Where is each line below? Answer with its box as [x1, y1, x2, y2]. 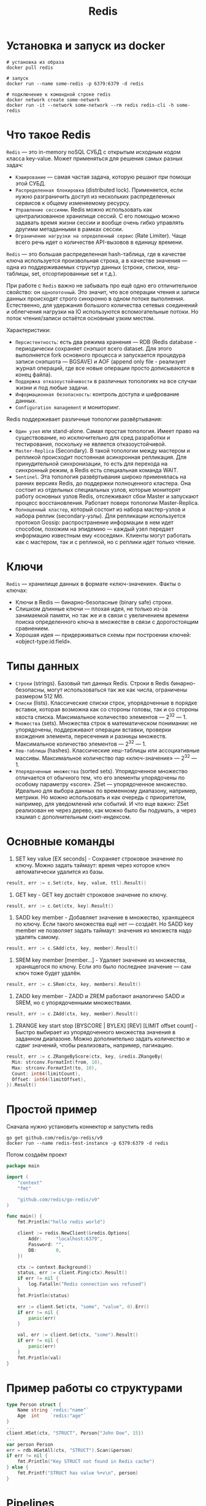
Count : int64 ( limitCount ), [12, 1071, 81, 1077]
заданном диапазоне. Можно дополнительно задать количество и [15, 1035, 190, 1042]
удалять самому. [15, 934, 60, 941]
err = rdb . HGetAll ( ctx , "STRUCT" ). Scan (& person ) [6, 1447, 133, 1453]
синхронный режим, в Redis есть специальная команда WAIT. [15, 466, 178, 474]
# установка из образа [6, 59, 64, 65]
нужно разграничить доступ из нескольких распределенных [15, 192, 176, 200]
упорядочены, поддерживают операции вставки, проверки [15, 726, 172, 733]
